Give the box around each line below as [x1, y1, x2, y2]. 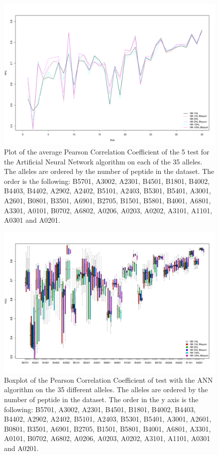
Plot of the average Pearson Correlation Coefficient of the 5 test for [4, 146, 210, 156]
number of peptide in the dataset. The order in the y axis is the [4, 394, 199, 404]
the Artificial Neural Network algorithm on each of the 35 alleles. [4, 156, 203, 166]
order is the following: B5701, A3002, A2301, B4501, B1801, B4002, [4, 175, 210, 186]
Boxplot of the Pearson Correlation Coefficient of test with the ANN [4, 374, 213, 385]
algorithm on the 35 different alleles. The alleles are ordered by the [4, 384, 208, 395]
